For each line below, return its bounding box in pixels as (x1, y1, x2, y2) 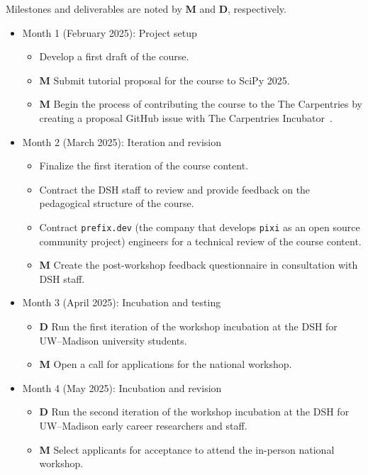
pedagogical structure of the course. (39, 196, 194, 211)
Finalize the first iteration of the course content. (39, 158, 249, 173)
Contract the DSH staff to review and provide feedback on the (39, 181, 311, 196)
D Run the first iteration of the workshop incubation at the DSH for (39, 318, 338, 333)
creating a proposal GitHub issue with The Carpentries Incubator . (39, 110, 333, 125)
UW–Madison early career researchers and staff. (39, 418, 247, 432)
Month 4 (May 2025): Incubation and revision (22, 380, 222, 395)
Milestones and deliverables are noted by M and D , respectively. (6, 1, 286, 16)
